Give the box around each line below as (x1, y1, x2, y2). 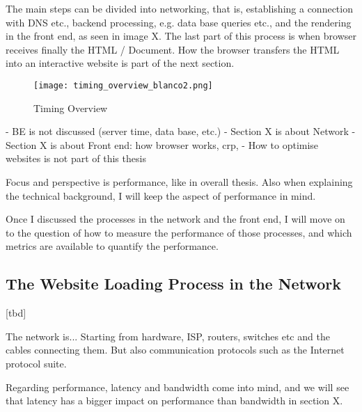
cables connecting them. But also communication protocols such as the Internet (6, 342, 345, 357)
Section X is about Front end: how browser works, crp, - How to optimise (6, 137, 319, 152)
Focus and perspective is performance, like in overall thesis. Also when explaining (6, 175, 353, 189)
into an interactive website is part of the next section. (6, 56, 235, 70)
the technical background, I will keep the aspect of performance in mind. (6, 188, 316, 203)
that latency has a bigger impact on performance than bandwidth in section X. (6, 393, 343, 408)
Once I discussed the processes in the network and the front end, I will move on (6, 212, 345, 226)
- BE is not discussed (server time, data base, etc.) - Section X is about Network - (6, 124, 356, 138)
